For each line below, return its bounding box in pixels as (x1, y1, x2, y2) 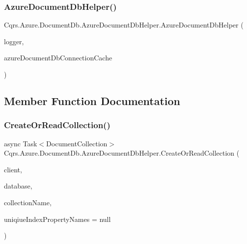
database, (4, 181, 32, 191)
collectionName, (4, 197, 52, 207)
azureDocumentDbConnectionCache (4, 53, 112, 63)
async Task (4, 138, 37, 148)
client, (4, 164, 22, 174)
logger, (4, 36, 24, 46)
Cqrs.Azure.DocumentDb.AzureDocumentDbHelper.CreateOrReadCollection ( (4, 148, 240, 158)
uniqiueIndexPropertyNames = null (4, 214, 111, 224)
